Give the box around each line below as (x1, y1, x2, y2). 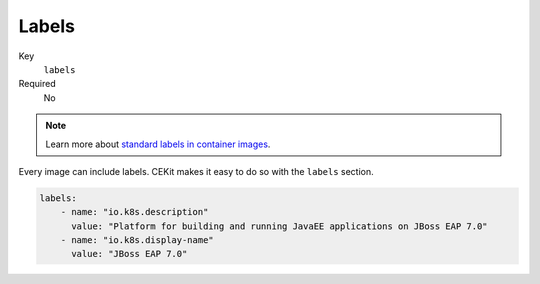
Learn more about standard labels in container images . (45, 138, 271, 150)
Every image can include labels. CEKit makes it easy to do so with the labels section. (18, 165, 374, 177)
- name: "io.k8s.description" (60, 206, 209, 218)
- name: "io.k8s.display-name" (60, 235, 214, 246)
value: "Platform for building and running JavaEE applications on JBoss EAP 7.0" (71, 220, 489, 232)
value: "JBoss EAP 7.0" (71, 248, 188, 260)
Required (18, 78, 56, 90)
